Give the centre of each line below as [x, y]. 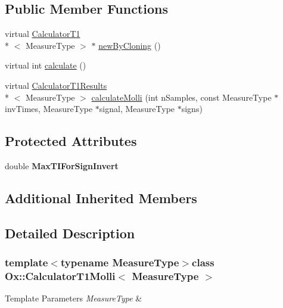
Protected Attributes [71, 141]
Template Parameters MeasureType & [74, 298]
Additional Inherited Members [101, 197]
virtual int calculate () [46, 65]
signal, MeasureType [137, 109]
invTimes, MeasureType [49, 109]
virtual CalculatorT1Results [56, 85]
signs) [192, 109]
